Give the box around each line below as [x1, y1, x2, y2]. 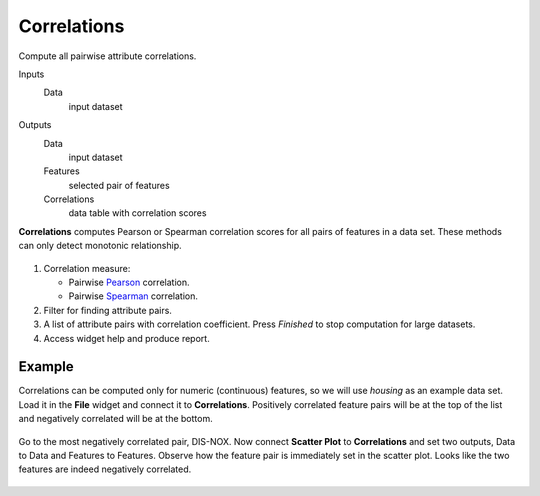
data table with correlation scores [68, 207, 207, 219]
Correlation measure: [43, 262, 131, 274]
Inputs [18, 68, 45, 80]
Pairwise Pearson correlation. [68, 276, 190, 289]
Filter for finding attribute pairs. [43, 304, 172, 316]
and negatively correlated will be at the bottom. [18, 413, 214, 425]
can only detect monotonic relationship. [18, 240, 182, 252]
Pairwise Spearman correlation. [68, 290, 199, 302]
